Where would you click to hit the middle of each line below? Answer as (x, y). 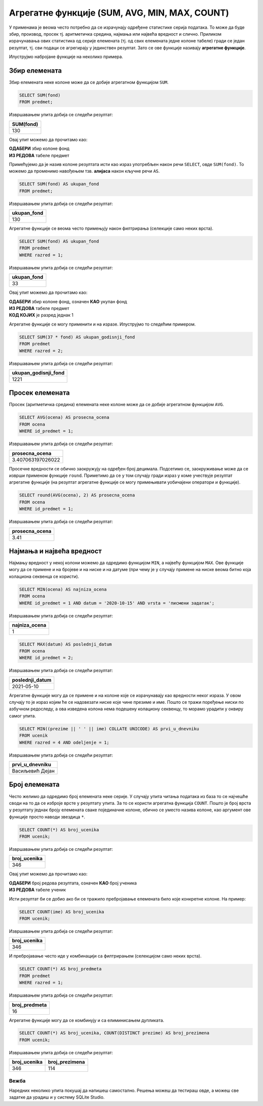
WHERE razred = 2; (41, 351)
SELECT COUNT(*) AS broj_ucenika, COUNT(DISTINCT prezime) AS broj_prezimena (114, 1033)
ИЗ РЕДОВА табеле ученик (38, 890)
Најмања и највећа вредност (55, 551)
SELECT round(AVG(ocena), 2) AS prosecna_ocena (77, 495)
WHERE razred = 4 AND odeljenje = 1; (64, 742)
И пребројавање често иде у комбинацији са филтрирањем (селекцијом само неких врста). (105, 956)
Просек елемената (39, 393)
